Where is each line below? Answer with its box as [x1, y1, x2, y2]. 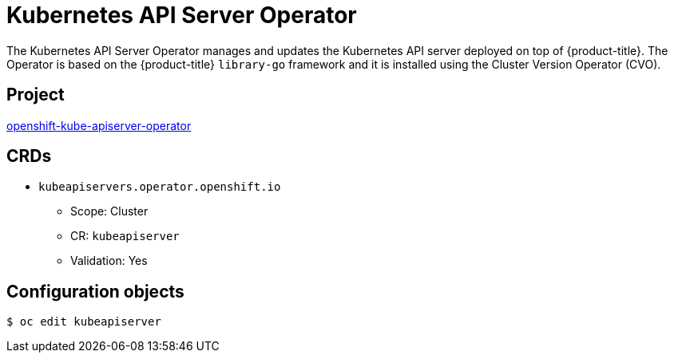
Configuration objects [6, 281, 184, 302]
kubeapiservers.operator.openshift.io [38, 180, 281, 194]
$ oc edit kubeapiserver [6, 315, 161, 329]
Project [6, 85, 65, 105]
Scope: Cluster [70, 204, 149, 219]
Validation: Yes [70, 254, 148, 268]
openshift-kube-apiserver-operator [6, 118, 192, 132]
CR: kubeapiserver [70, 229, 180, 243]
